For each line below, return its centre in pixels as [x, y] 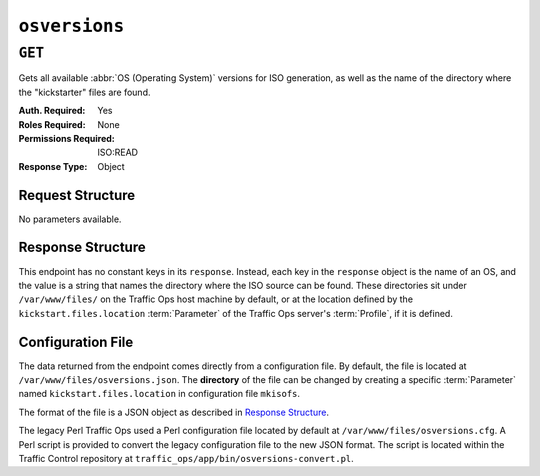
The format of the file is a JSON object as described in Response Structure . [174, 412]
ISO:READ [118, 152]
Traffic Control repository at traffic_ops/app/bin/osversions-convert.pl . [186, 458]
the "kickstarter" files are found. [84, 92]
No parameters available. [70, 219]
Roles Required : [52, 124]
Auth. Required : [52, 111]
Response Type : [53, 166]
